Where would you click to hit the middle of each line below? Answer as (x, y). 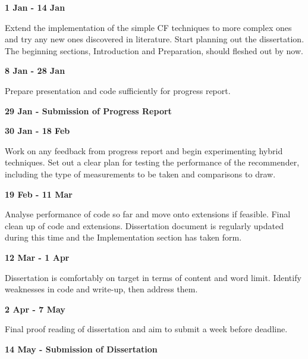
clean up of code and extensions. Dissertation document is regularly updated (144, 225)
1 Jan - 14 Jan (35, 7)
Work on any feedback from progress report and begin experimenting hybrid (144, 150)
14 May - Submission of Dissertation (81, 349)
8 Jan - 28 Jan (35, 71)
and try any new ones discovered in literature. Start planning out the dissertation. (155, 39)
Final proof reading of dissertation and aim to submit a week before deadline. (146, 329)
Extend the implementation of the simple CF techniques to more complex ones (148, 27)
